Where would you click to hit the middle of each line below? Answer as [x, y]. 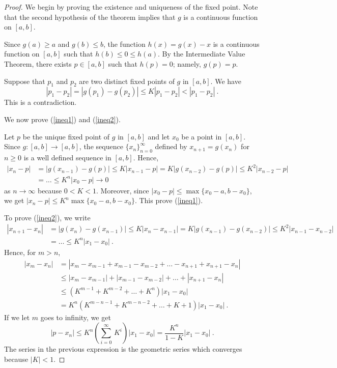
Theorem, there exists [38, 63]
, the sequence [101, 146]
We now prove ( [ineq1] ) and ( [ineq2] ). [62, 119]
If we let [17, 317]
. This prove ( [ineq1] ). [169, 200]
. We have [226, 81]
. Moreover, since [122, 190]
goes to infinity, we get [76, 317]
